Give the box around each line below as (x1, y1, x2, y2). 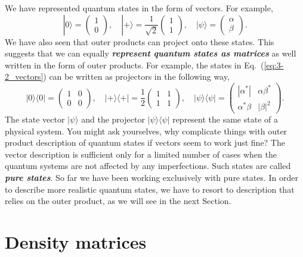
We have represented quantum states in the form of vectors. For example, (5, 2, 273, 14)
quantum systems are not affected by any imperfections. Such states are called (5, 159, 291, 172)
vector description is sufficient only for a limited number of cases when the (5, 148, 277, 160)
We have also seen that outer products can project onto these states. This (5, 35, 274, 48)
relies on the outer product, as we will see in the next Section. (5, 195, 231, 207)
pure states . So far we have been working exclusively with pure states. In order (5, 171, 298, 184)
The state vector (5, 113, 65, 126)
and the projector (81, 113, 145, 126)
